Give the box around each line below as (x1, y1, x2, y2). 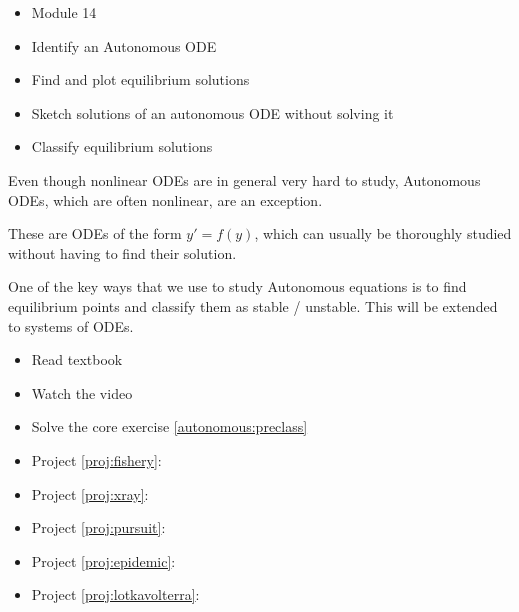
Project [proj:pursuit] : (31, 517, 166, 538)
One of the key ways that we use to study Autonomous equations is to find (8, 276, 467, 297)
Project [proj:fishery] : (31, 449, 162, 470)
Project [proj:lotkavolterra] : (31, 584, 200, 605)
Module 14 (31, 2, 97, 22)
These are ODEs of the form (8, 223, 182, 244)
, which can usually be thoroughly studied (254, 223, 512, 244)
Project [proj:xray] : (31, 483, 149, 504)
